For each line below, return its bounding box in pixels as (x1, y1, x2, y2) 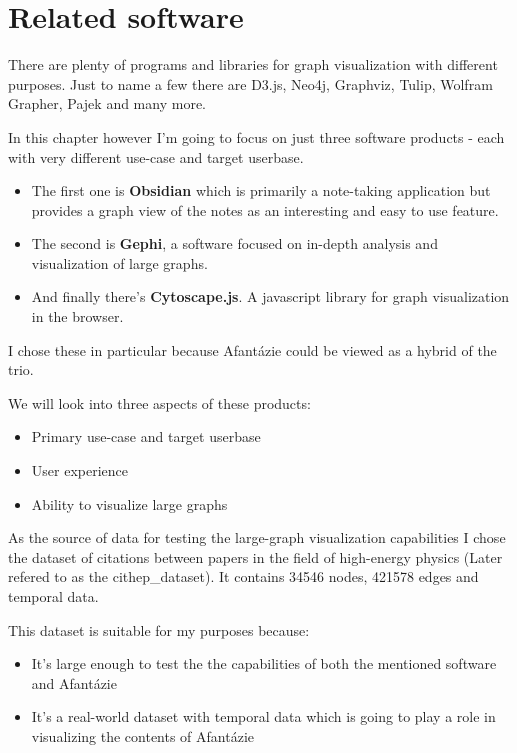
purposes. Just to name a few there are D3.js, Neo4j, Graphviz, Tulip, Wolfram (8, 73, 493, 94)
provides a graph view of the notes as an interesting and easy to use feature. (31, 199, 499, 220)
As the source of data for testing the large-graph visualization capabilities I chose (8, 527, 506, 548)
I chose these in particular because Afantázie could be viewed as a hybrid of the (8, 339, 497, 360)
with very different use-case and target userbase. (8, 146, 304, 167)
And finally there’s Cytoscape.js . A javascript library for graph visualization (31, 286, 510, 307)
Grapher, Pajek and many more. (8, 93, 206, 114)
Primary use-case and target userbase (31, 426, 261, 447)
